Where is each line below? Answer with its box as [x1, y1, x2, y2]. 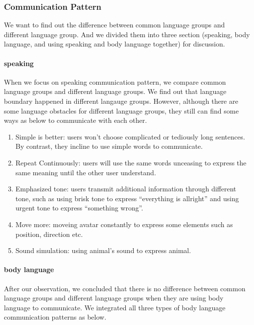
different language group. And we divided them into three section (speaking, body [4, 29, 250, 39]
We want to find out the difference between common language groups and [4, 20, 225, 30]
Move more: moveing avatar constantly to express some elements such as [15, 219, 233, 229]
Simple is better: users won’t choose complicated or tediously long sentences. [15, 131, 245, 141]
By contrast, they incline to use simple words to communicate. [15, 141, 203, 151]
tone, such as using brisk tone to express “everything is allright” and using [15, 193, 239, 203]
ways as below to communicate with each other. [4, 115, 147, 125]
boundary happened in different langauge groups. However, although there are [4, 95, 238, 106]
